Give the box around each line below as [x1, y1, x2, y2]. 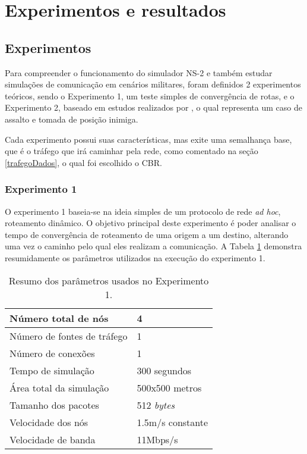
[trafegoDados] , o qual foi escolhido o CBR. [5, 156, 162, 168]
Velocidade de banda [10, 432, 96, 446]
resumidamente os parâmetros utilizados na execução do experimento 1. [5, 251, 265, 264]
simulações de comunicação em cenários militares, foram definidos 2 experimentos [5, 78, 301, 90]
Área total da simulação [10, 380, 109, 394]
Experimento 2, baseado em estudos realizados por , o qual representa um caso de [5, 101, 302, 114]
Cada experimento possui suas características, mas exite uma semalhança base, [5, 133, 292, 145]
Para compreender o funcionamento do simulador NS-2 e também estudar [5, 66, 273, 79]
